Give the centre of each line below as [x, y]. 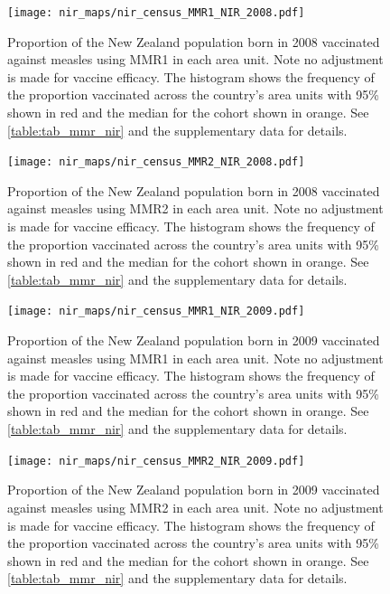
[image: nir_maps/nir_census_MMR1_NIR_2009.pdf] [156, 311]
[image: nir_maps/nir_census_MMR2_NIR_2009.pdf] [156, 461]
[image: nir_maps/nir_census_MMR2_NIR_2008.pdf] [156, 162]
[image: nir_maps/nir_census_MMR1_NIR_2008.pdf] [156, 13]
